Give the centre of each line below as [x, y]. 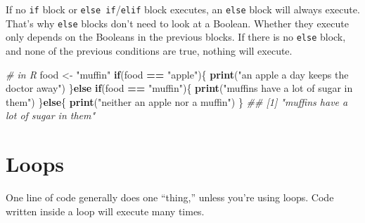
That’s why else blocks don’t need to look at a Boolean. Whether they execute [177, 23]
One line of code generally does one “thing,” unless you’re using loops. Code [170, 197]
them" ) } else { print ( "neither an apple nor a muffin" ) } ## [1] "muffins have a [177, 101]
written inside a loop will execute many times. [105, 211]
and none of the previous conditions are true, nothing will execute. [149, 50]
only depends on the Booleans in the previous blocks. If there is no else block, [176, 37]
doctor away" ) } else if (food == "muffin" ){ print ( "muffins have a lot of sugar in [179, 88]
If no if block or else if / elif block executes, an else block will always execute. [183, 9]
